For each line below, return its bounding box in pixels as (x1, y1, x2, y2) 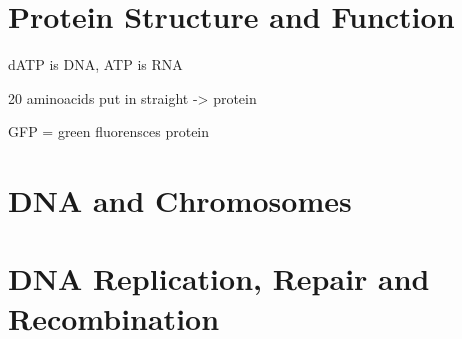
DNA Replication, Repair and (8, 258, 430, 299)
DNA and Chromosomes (8, 180, 352, 221)
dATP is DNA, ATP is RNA (8, 54, 183, 75)
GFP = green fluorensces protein (8, 121, 210, 142)
